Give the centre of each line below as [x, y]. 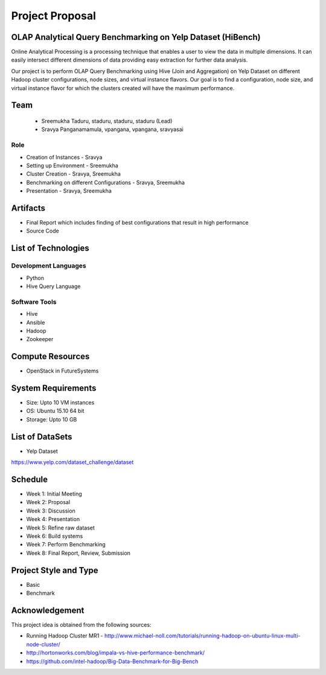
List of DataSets [42, 437]
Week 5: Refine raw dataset [60, 528]
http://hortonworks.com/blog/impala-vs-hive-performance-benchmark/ [116, 653]
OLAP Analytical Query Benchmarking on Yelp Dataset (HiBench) [136, 37]
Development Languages [49, 266]
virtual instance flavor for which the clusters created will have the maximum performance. [123, 88]
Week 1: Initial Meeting [54, 494]
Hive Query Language [53, 286]
